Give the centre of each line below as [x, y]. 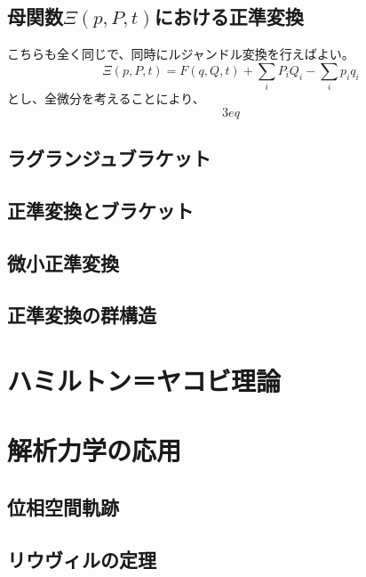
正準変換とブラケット [100, 210]
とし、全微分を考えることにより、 [106, 98]
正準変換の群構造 [82, 315]
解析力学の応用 [95, 450]
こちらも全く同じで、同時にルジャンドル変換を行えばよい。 [181, 54]
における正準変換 [229, 16]
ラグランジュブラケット [109, 158]
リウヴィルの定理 [82, 559]
